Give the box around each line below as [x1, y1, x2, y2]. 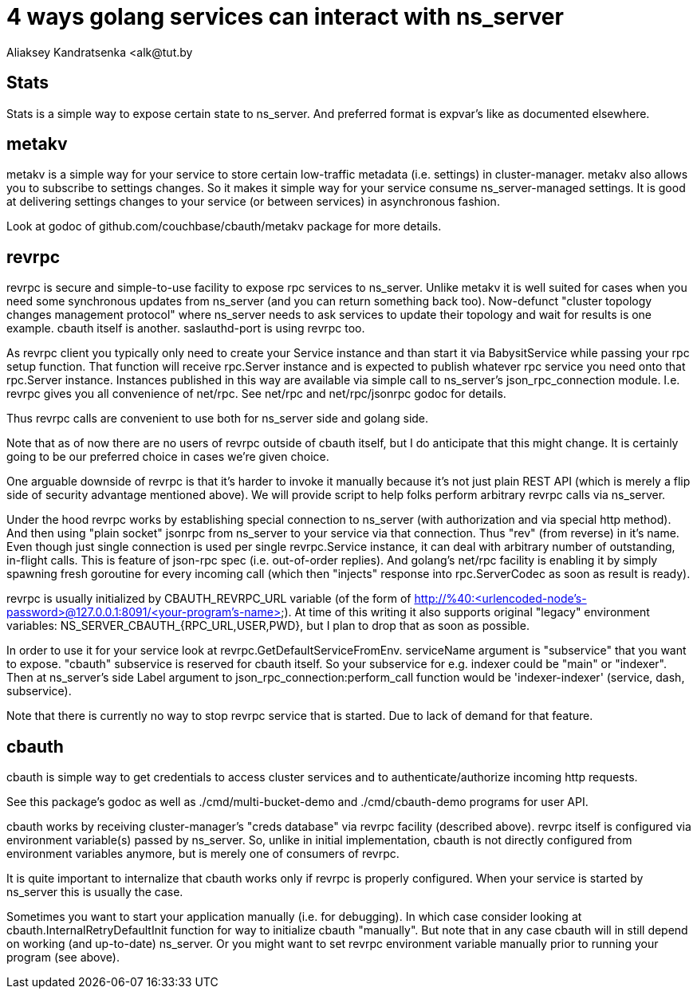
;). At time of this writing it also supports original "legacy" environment [281, 605, 650, 619]
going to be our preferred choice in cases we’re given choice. [6, 450, 329, 464]
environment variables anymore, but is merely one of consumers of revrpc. [6, 847, 400, 861]
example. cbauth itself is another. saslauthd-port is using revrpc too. [6, 321, 365, 336]
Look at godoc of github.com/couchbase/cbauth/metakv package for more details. [6, 219, 442, 234]
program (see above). [6, 950, 120, 965]
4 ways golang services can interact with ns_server [6, 3, 564, 30]
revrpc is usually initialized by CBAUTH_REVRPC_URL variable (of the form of [6, 592, 412, 606]
